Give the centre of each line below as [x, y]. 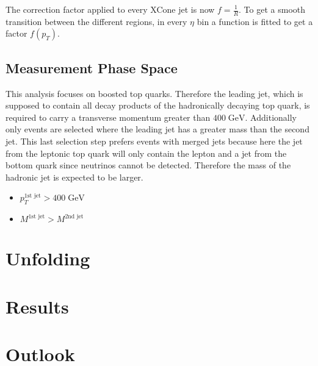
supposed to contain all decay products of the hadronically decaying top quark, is [158, 105]
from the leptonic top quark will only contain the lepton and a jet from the [146, 153]
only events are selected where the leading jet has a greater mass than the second [157, 129]
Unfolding [48, 258]
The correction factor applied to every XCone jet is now [110, 9]
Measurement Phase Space [92, 67]
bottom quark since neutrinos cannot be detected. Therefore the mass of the [148, 165]
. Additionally [271, 117]
